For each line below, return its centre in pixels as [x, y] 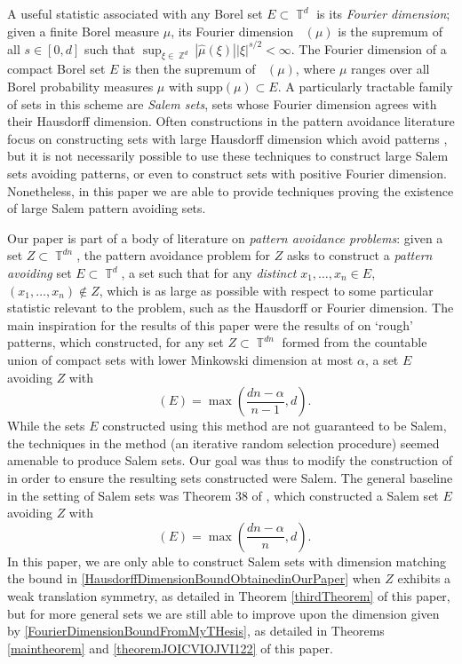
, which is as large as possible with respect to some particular [266, 290]
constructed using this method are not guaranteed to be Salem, [275, 426]
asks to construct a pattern [359, 255]
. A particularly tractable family [365, 87]
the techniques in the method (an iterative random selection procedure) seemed [223, 443]
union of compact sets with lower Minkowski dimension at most [180, 359]
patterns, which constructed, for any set [115, 342]
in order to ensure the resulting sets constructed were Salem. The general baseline [230, 477]
